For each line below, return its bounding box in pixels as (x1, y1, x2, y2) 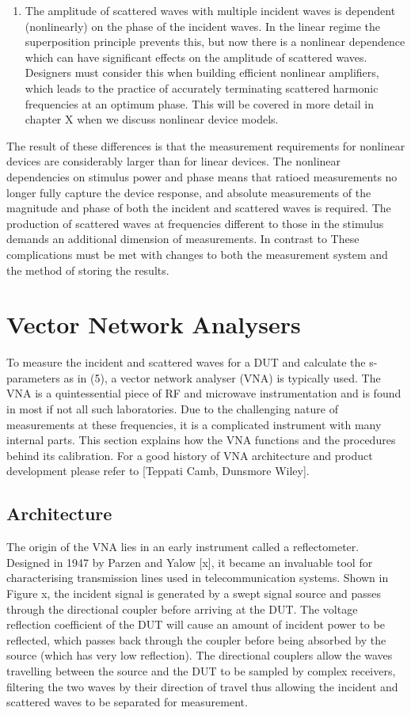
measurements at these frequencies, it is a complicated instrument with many (6, 416, 382, 432)
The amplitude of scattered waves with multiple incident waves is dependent (25, 2, 396, 18)
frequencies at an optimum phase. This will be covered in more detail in (25, 95, 374, 112)
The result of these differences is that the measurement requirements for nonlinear (6, 137, 405, 154)
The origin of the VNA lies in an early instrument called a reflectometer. (6, 538, 360, 555)
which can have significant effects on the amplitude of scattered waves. (25, 48, 367, 65)
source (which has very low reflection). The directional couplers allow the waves (6, 647, 393, 664)
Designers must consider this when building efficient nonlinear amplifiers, (25, 64, 379, 81)
